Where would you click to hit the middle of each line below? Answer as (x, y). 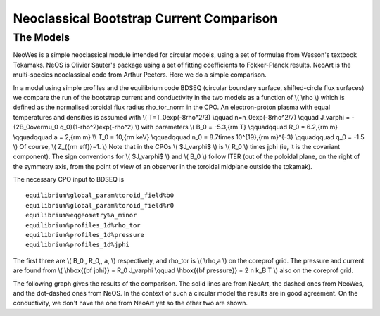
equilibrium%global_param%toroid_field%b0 (100, 196)
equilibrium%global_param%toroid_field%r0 (100, 205)
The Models (42, 37)
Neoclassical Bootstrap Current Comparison (145, 18)
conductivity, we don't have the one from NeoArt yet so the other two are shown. (131, 303)
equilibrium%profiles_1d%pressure (85, 235)
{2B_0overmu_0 (36, 127)
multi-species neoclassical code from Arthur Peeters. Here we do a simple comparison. (140, 75)
